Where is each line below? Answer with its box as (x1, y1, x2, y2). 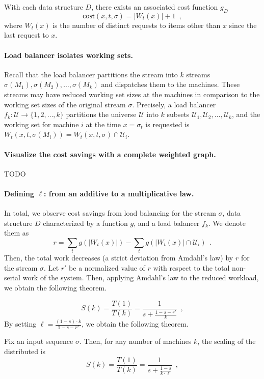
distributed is (4, 346, 46, 357)
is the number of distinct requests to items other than (52, 19, 221, 30)
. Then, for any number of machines (79, 336, 192, 346)
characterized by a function (43, 217, 128, 228)
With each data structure (4, 2, 83, 12)
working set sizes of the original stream (4, 99, 126, 109)
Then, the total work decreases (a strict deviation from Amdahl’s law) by (4, 252, 233, 263)
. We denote (208, 217, 246, 228)
